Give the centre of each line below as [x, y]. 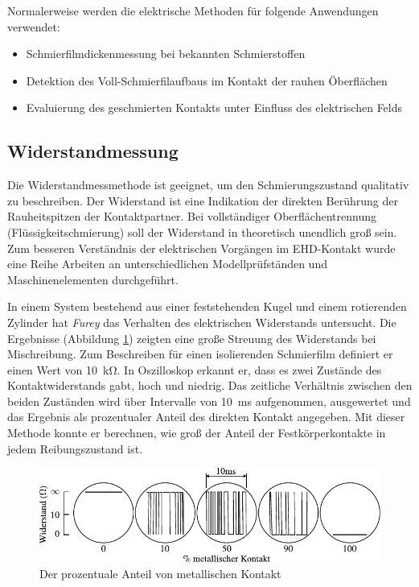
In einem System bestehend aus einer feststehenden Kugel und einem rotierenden [207, 306]
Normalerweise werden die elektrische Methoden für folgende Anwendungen [193, 10]
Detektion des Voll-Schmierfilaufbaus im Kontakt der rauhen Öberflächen [207, 80]
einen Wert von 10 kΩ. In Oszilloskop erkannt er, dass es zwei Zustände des [195, 369]
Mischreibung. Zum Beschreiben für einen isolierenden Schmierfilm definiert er [200, 354]
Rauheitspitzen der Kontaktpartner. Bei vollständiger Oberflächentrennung [192, 216]
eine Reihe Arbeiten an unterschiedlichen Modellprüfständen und [167, 264]
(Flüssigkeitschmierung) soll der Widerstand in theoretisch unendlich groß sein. [202, 231]
